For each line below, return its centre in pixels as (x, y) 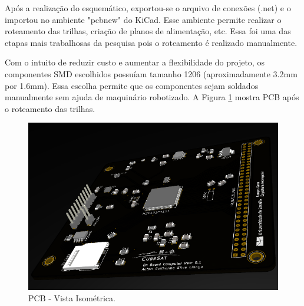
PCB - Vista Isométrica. (72, 298)
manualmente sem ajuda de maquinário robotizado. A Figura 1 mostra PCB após (152, 97)
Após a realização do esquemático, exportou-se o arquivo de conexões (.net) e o (148, 8)
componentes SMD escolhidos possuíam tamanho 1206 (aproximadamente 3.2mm (151, 73)
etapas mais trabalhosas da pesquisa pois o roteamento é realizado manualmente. (151, 42)
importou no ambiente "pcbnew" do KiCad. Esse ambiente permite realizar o (143, 19)
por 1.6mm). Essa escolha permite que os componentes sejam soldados (132, 85)
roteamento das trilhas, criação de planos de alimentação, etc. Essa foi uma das (148, 31)
